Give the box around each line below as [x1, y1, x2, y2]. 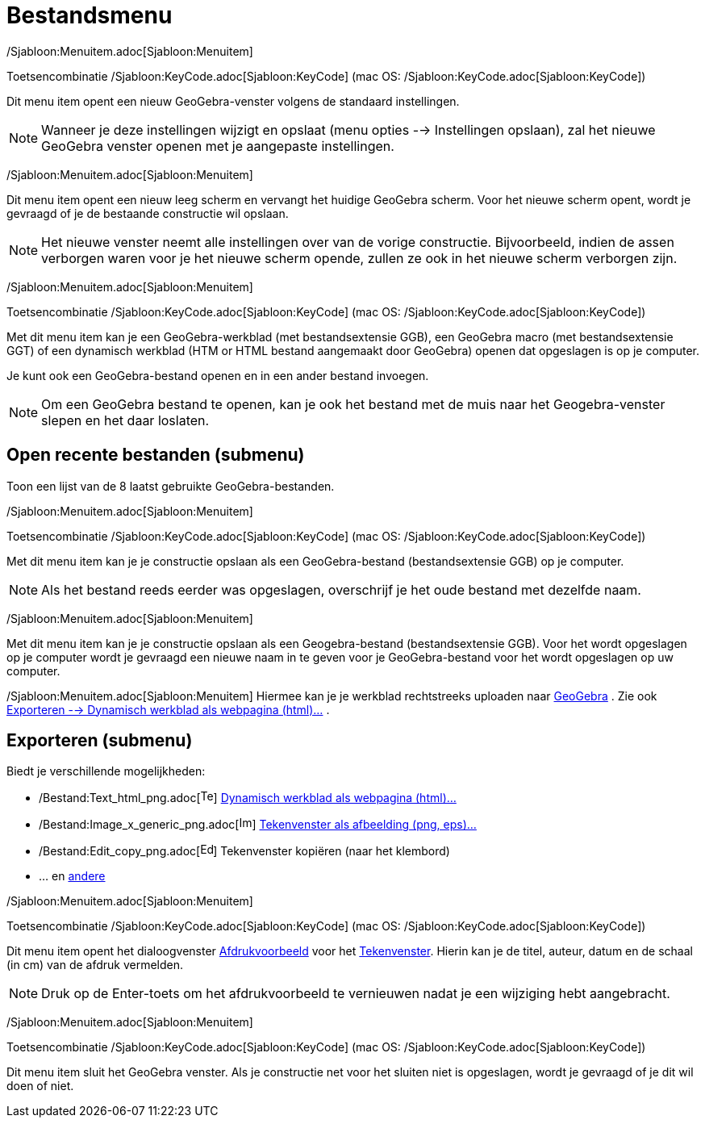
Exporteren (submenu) [6, 730, 193, 751]
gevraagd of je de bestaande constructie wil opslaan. [6, 206, 289, 220]
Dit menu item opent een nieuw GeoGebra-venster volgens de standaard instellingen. [6, 94, 460, 108]
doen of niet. [6, 1079, 74, 1093]
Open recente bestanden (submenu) [6, 445, 305, 466]
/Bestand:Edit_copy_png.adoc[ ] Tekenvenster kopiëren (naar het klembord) [39, 844, 450, 859]
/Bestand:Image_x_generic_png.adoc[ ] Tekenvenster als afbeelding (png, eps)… [39, 817, 477, 832]
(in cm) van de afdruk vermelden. [6, 958, 184, 972]
